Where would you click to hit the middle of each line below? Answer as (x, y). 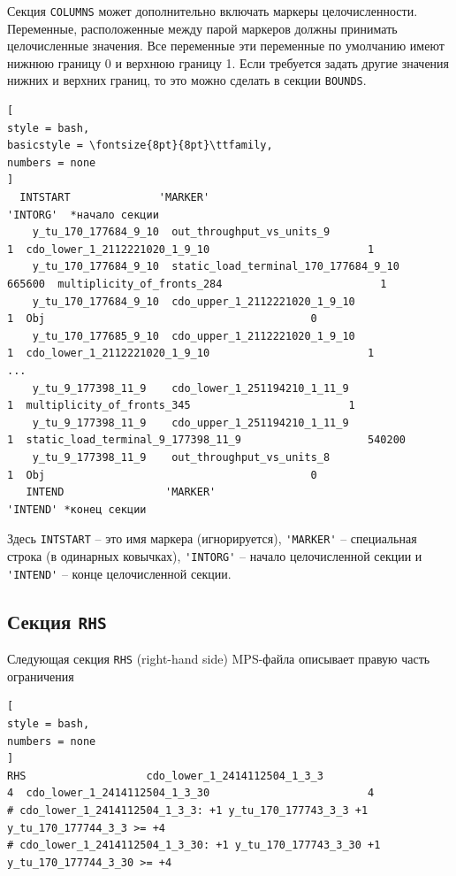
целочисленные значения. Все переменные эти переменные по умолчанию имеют (226, 46)
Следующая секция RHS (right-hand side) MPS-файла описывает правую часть (219, 659)
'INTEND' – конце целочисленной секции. (119, 573)
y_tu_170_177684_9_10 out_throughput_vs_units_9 (181, 232)
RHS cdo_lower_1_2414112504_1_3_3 (165, 776)
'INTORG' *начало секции (83, 215)
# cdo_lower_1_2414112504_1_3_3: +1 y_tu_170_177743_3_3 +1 (188, 810)
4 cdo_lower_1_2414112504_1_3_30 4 (191, 793)
